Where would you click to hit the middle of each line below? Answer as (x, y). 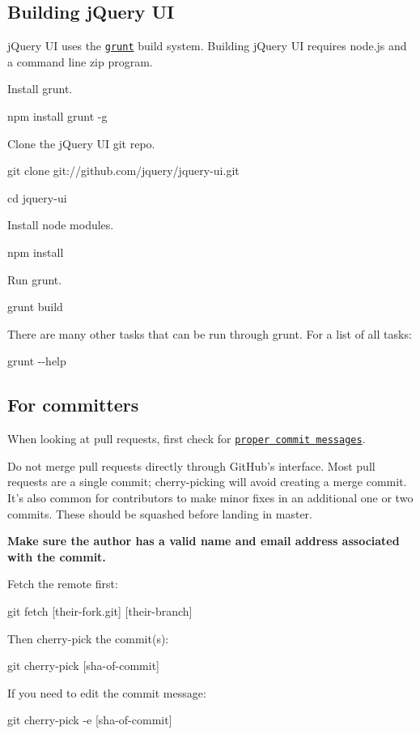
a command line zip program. (80, 61)
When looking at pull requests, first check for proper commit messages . (187, 439)
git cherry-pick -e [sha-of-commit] (90, 720)
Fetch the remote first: (63, 584)
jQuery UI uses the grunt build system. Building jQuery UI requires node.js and (207, 46)
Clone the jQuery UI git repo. (81, 143)
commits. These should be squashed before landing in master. (160, 513)
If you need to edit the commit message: (107, 692)
